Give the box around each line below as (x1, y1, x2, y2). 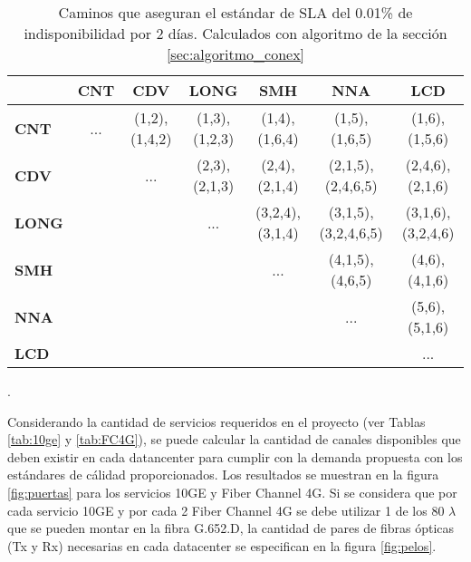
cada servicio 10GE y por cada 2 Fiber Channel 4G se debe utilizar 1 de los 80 (7, 500, 445, 519)
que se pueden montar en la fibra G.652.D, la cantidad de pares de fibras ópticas (7, 518, 455, 538)
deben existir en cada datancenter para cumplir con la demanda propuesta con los (7, 447, 463, 466)
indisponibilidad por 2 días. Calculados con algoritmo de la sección (24, 23, 447, 44)
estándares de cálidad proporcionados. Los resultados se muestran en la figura (7, 465, 439, 484)
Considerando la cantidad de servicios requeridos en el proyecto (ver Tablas (7, 412, 426, 431)
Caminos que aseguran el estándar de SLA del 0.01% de (58, 2, 413, 23)
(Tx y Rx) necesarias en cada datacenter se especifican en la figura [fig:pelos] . (7, 536, 437, 555)
